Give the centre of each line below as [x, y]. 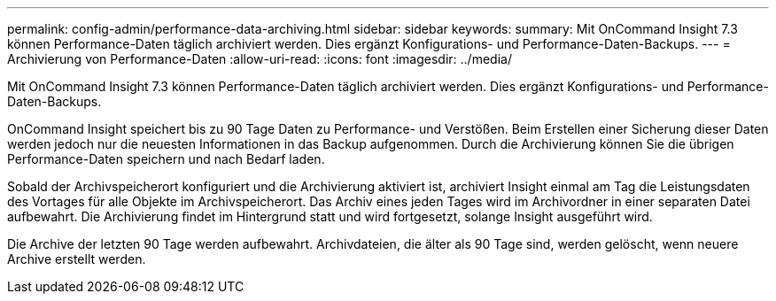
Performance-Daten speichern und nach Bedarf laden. [166, 159]
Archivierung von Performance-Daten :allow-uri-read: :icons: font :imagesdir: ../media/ [260, 59]
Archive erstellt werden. [77, 259]
